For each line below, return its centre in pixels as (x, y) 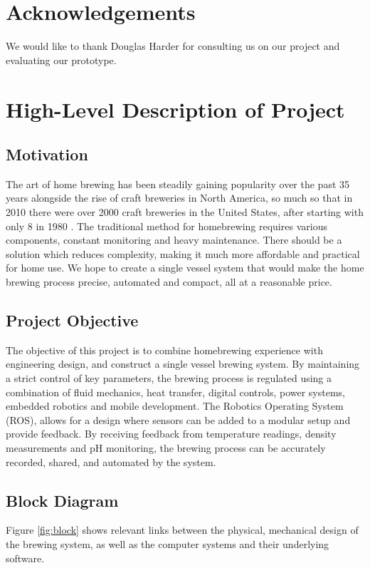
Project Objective (72, 320)
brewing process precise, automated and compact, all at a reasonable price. (169, 282)
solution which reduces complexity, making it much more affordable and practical (183, 253)
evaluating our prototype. (61, 60)
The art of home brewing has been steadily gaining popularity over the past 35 (178, 184)
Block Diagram (62, 500)
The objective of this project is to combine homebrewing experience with (164, 350)
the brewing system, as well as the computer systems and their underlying (168, 543)
